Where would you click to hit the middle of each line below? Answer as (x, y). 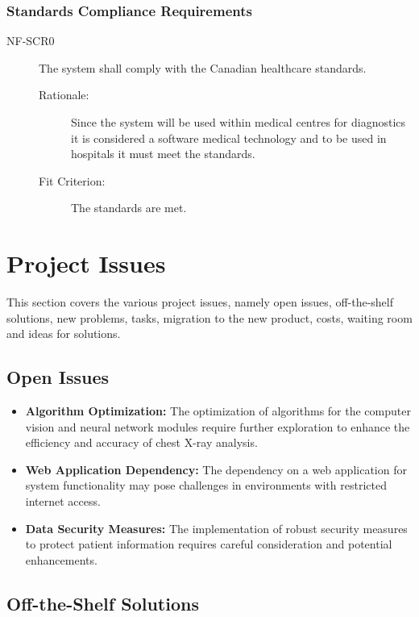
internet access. (63, 501)
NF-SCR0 (31, 41)
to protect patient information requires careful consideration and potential (209, 544)
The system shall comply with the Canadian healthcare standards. (203, 67)
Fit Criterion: (72, 180)
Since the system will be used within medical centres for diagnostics (239, 122)
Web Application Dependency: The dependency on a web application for (216, 469)
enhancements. (61, 559)
